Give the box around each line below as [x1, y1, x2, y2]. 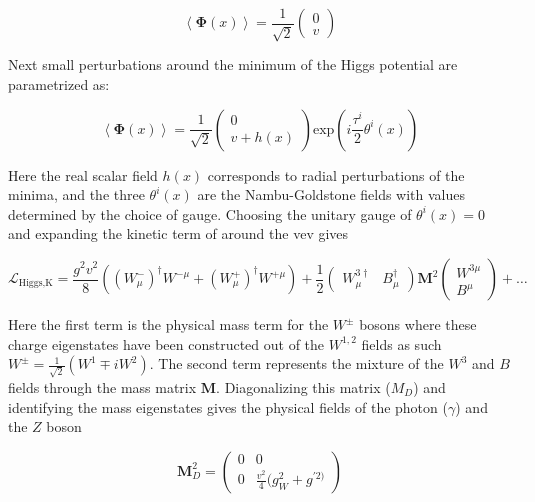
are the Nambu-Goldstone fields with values [197, 184, 466, 205]
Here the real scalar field [8, 164, 158, 185]
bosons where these [359, 314, 477, 335]
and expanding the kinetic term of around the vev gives [8, 223, 349, 244]
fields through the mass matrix [8, 376, 197, 397]
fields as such [361, 333, 442, 354]
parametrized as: [8, 74, 110, 95]
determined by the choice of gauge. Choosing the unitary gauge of [8, 203, 412, 224]
